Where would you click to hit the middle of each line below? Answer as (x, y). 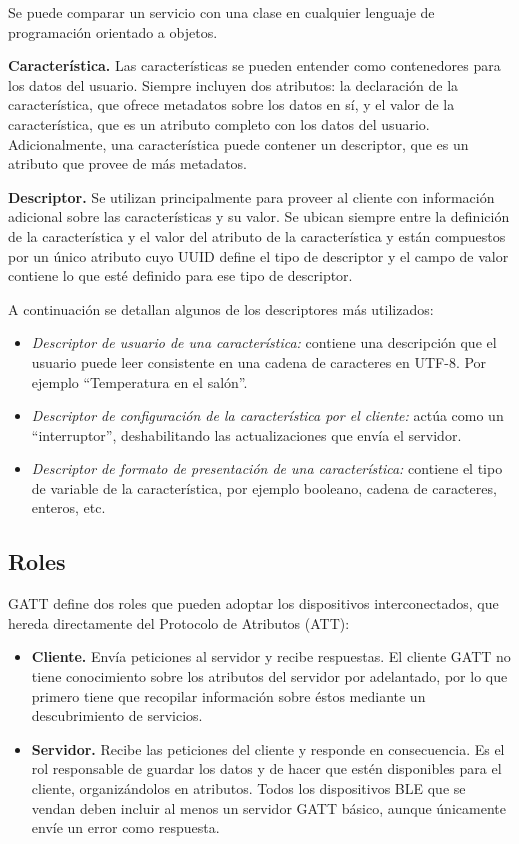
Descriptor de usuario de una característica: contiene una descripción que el (264, 342)
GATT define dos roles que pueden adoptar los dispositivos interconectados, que (253, 603)
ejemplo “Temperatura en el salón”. (139, 381)
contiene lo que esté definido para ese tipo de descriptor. (180, 275)
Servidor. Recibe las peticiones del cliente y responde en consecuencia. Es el (268, 748)
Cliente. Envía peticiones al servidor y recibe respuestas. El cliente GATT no (271, 656)
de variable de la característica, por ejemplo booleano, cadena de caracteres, (264, 487)
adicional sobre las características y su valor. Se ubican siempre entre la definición (259, 216)
